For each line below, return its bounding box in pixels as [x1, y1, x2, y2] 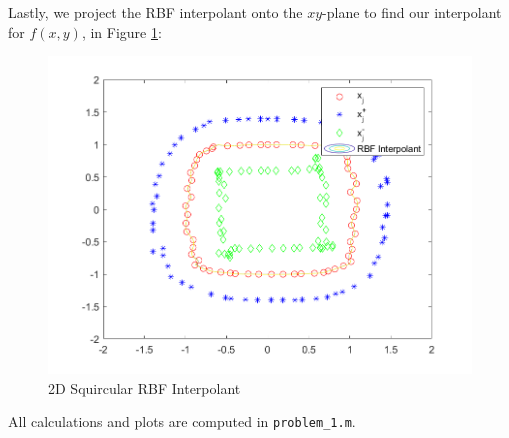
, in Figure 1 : [81, 21, 162, 42]
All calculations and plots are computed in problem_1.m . [8, 411, 356, 432]
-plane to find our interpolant [322, 2, 502, 22]
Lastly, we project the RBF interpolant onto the [8, 2, 303, 22]
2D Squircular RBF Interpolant [48, 377, 241, 398]
